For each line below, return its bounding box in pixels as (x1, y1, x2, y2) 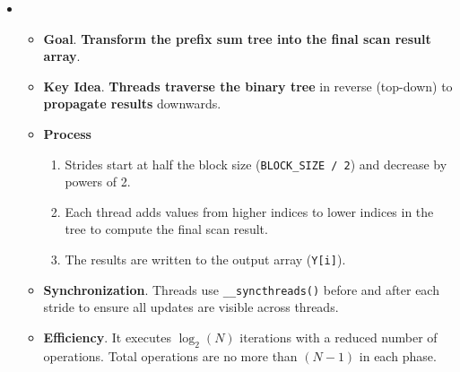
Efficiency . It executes (43, 327, 171, 346)
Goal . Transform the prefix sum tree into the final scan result (43, 29, 431, 48)
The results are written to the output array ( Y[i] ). (65, 250, 346, 268)
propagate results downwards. (43, 94, 221, 113)
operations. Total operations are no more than (43, 346, 298, 365)
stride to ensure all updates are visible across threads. (43, 298, 339, 316)
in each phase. (359, 346, 437, 365)
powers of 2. (65, 172, 131, 191)
